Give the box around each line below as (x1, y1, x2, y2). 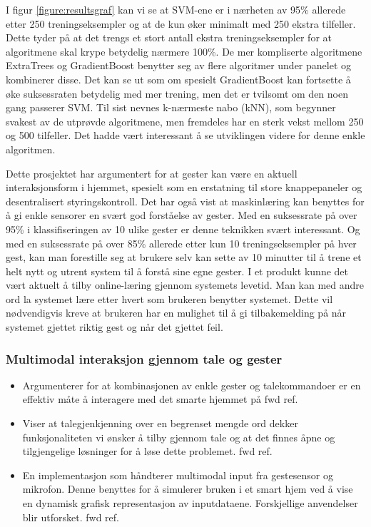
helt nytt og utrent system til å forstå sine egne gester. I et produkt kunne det (6, 263, 349, 278)
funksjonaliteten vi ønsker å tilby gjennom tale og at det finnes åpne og (22, 429, 335, 444)
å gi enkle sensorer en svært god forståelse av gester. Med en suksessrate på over (6, 208, 357, 222)
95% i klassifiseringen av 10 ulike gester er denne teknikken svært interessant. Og (6, 221, 360, 236)
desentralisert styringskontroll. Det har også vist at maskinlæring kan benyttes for (6, 193, 365, 208)
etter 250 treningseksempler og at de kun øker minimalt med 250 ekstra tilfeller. (6, 16, 356, 31)
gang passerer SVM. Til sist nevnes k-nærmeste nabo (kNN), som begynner (6, 100, 336, 115)
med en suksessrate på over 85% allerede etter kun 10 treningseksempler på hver (6, 235, 357, 250)
